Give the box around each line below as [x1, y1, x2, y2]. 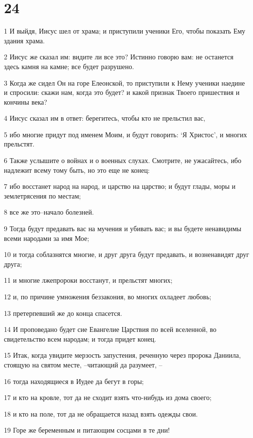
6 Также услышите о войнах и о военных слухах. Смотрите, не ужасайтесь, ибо [4, 155, 241, 165]
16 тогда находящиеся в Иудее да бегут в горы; [4, 376, 144, 386]
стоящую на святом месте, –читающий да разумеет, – [4, 359, 163, 369]
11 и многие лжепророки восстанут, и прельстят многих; [4, 275, 173, 285]
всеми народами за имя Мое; [4, 233, 90, 243]
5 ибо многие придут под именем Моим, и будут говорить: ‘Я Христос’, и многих [4, 129, 247, 139]
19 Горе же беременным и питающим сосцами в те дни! [4, 425, 170, 435]
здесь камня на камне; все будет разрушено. [4, 61, 134, 71]
